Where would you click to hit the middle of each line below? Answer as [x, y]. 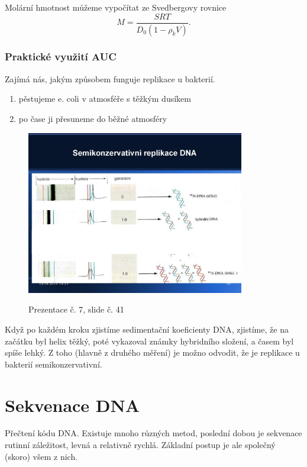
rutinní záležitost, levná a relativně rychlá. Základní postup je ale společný [140, 445]
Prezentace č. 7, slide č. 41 [76, 309]
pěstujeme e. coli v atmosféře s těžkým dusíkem [105, 99]
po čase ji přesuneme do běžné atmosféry [93, 118]
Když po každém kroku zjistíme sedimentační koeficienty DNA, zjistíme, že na [147, 329]
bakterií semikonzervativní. [54, 364]
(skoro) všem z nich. [41, 456]
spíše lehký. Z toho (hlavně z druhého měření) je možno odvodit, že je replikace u [152, 352]
